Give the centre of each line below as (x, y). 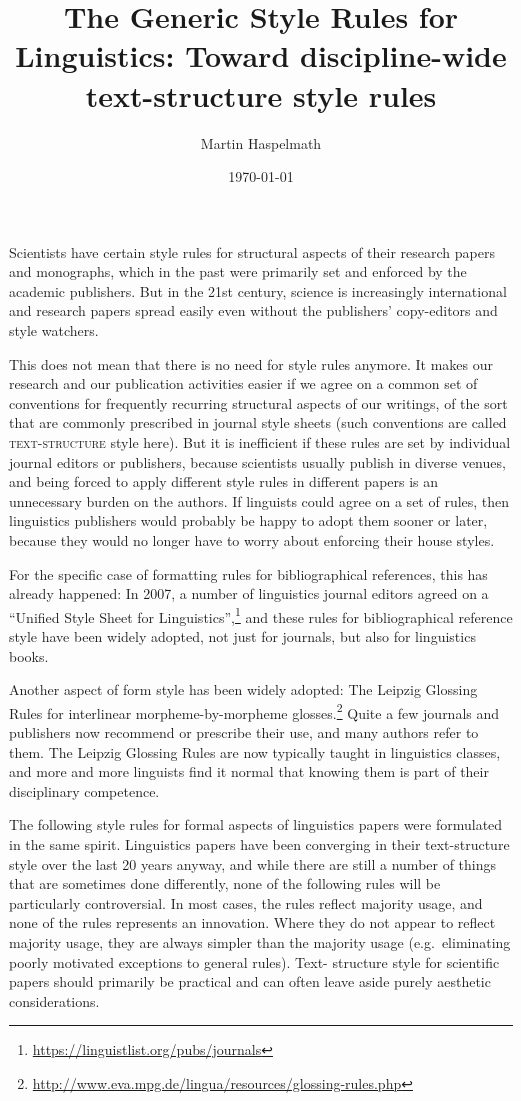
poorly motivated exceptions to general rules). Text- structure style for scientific (254, 961)
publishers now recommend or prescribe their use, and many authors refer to (244, 732)
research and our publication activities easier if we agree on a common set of (243, 383)
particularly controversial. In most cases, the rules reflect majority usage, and (246, 902)
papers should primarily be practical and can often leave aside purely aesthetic (250, 981)
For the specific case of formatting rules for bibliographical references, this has (248, 573)
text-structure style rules (261, 94)
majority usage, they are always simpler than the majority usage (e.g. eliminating (260, 942)
